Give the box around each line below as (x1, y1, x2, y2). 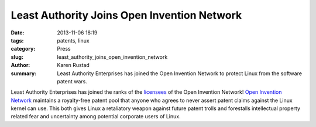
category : (11, 45, 36, 52)
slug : (11, 53, 23, 61)
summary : (11, 70, 37, 77)
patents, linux (57, 37, 90, 44)
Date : (11, 29, 25, 36)
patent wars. (57, 77, 87, 84)
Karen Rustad (57, 62, 90, 69)
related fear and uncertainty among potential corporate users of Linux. (11, 113, 181, 120)
